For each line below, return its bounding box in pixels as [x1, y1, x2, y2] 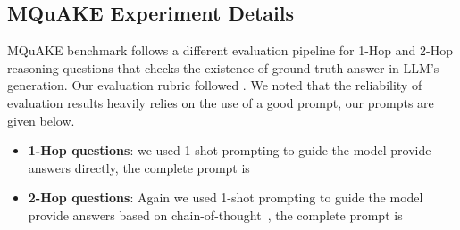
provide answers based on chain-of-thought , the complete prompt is [28, 205, 403, 224]
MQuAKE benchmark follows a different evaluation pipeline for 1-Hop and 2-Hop [7, 41, 453, 60]
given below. [7, 111, 75, 129]
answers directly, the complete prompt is [28, 158, 250, 177]
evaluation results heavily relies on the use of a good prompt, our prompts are [7, 93, 434, 111]
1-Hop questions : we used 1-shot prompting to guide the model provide [28, 141, 431, 160]
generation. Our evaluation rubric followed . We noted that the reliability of [7, 76, 422, 94]
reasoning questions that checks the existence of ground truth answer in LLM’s [7, 58, 439, 77]
